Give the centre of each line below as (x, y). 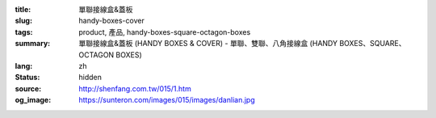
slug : (23, 21)
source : (28, 88)
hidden (90, 78)
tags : (24, 32)
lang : (24, 65)
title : (23, 9)
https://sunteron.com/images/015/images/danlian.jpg (167, 100)
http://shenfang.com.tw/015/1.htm (135, 88)
